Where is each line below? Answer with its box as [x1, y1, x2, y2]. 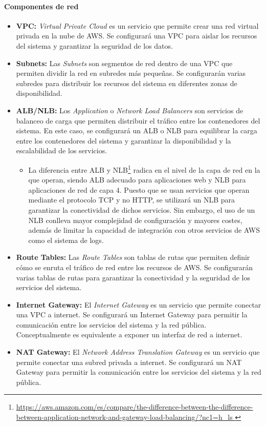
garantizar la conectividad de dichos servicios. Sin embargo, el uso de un [28, 204, 255, 215]
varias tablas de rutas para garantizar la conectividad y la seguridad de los [16, 272, 250, 282]
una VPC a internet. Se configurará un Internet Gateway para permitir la [16, 309, 248, 320]
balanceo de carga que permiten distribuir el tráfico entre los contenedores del [16, 115, 260, 126]
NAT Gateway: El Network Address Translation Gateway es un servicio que [16, 347, 260, 357]
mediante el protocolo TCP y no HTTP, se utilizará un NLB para [28, 194, 235, 205]
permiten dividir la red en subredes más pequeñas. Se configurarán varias [16, 68, 246, 78]
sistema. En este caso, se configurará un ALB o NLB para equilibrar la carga [16, 125, 257, 136]
